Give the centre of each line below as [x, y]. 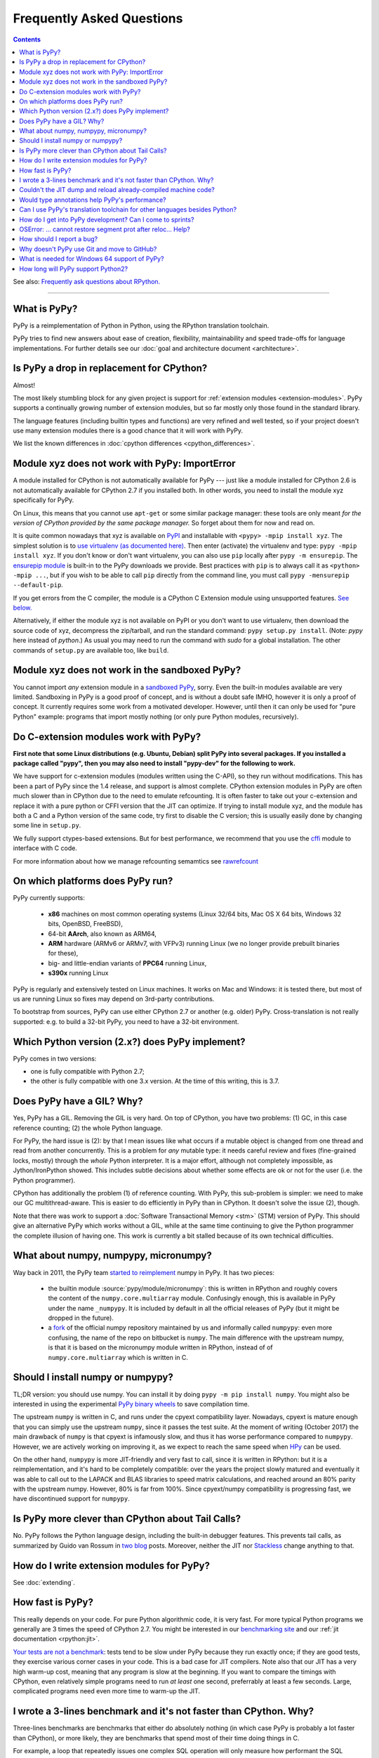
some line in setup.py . [47, 826]
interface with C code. [45, 848]
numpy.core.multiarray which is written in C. [118, 1357]
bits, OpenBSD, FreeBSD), [85, 924]
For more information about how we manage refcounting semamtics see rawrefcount [136, 861]
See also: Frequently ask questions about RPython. [87, 281]
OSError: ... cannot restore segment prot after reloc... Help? [105, 229]
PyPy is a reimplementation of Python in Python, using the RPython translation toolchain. [141, 325]
